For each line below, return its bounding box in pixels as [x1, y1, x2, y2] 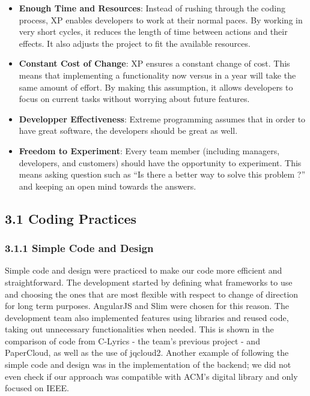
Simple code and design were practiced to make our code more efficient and [5, 264, 282, 277]
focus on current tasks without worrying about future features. [19, 92, 250, 105]
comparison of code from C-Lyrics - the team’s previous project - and [5, 334, 260, 347]
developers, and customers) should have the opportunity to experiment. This [19, 156, 302, 169]
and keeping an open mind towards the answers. [19, 179, 196, 192]
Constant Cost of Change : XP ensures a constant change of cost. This [19, 57, 290, 70]
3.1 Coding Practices [5, 209, 137, 227]
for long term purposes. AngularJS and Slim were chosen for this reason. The [5, 299, 289, 312]
